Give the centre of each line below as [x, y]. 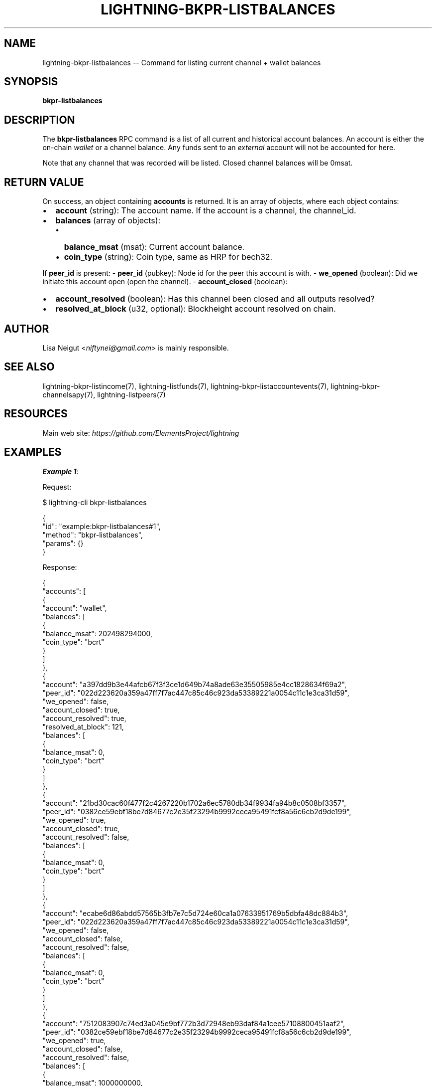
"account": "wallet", [75, 608]
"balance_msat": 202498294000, [98, 633]
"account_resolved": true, [84, 718]
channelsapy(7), [69, 394]
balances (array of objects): [108, 221]
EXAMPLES [33, 452]
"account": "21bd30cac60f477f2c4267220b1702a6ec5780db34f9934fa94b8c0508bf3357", [194, 803]
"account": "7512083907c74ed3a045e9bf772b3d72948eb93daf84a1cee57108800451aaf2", [194, 1023]
